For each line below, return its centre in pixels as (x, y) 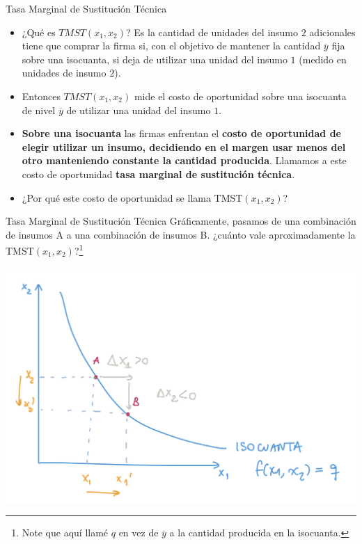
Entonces (41, 96)
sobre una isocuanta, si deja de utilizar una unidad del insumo (155, 59)
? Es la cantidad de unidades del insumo (212, 32)
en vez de (139, 533)
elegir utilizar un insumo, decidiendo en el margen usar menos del (184, 146)
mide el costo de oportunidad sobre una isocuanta (240, 96)
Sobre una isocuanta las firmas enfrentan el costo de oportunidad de (181, 133)
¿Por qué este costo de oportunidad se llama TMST (132, 197)
